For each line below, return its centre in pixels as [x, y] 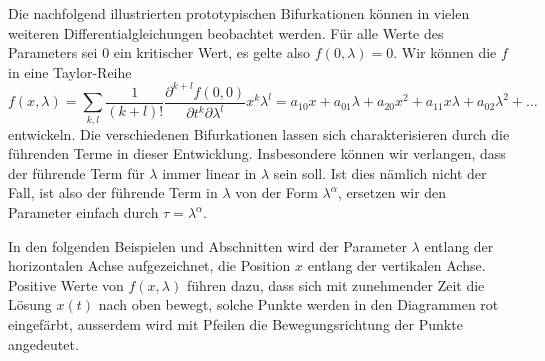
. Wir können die [445, 52]
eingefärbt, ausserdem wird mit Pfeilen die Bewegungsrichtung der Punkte [235, 324]
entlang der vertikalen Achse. [396, 265]
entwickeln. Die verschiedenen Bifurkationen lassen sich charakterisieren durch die [259, 133]
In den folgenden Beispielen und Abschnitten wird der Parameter [207, 245]
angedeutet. [43, 343]
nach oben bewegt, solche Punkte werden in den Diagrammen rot [298, 304]
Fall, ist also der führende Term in [113, 192]
